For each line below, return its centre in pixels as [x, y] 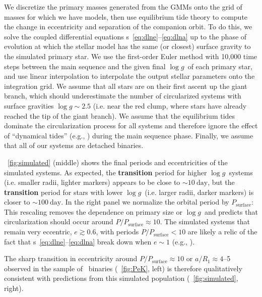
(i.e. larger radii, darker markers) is [199, 192]
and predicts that [231, 211]
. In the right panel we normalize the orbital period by [145, 202]
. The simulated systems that [205, 221]
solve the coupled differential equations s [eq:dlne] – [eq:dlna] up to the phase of [125, 36]
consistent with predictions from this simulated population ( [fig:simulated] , [121, 278]
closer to [17, 202]
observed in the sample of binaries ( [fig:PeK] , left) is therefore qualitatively [123, 268]
